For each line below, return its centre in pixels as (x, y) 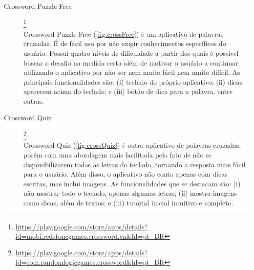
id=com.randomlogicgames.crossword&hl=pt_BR (90, 262)
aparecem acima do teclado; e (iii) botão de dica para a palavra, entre (128, 91)
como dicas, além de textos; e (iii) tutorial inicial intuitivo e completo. (128, 202)
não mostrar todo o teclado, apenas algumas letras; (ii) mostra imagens (130, 193)
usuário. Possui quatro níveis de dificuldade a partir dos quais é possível (131, 53)
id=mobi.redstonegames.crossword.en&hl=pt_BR (90, 236)
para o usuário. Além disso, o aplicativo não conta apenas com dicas (126, 174)
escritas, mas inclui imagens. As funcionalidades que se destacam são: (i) (132, 183)
